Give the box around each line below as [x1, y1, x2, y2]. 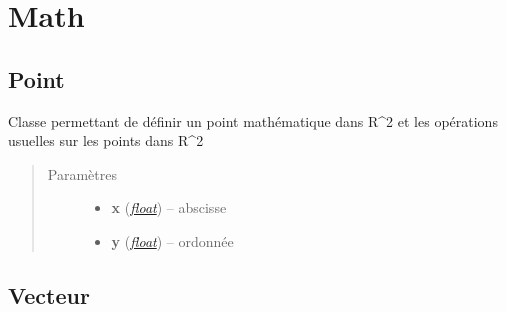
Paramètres [47, 163, 117, 184]
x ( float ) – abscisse [111, 197, 227, 218]
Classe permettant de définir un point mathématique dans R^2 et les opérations [8, 110, 498, 131]
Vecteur [8, 279, 90, 310]
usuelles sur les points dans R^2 [8, 130, 204, 151]
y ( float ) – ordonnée [111, 230, 234, 251]
